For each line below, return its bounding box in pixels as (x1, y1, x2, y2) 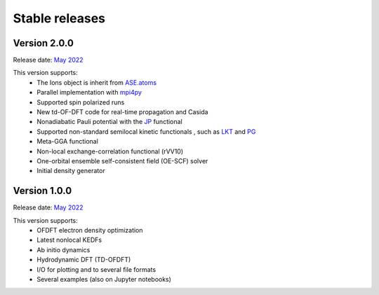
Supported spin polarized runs (36, 98, 125, 107)
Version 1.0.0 (13, 185, 72, 197)
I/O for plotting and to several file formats (36, 265, 157, 273)
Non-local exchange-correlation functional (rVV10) (36, 147, 184, 156)
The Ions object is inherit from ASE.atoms (36, 78, 157, 87)
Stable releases (13, 11, 105, 26)
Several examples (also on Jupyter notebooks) (36, 275, 172, 283)
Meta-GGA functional (36, 137, 98, 146)
